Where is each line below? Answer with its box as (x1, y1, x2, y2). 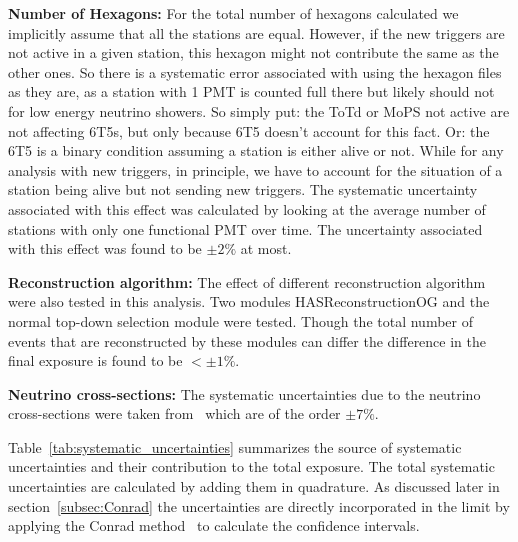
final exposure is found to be (8, 350, 183, 371)
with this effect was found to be (8, 238, 202, 259)
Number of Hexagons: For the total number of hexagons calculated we (8, 3, 459, 23)
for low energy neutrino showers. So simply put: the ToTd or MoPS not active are (8, 100, 510, 121)
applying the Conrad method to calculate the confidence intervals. (8, 515, 420, 536)
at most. (240, 238, 292, 259)
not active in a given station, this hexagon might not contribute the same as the (8, 42, 499, 63)
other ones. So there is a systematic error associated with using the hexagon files (8, 61, 502, 82)
